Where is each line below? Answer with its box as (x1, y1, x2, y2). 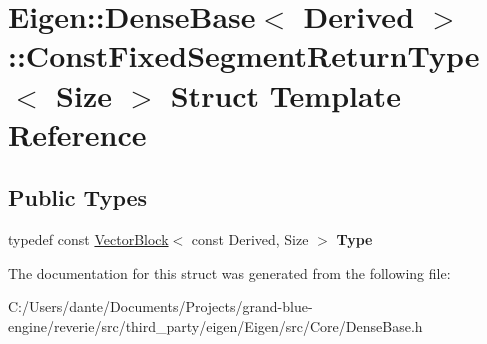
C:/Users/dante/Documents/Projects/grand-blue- (8, 296, 313, 317)
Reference (8, 113, 147, 154)
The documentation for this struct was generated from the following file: (8, 262, 451, 283)
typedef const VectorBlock (8, 229, 169, 250)
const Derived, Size (191, 229, 309, 250)
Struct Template (170, 74, 401, 115)
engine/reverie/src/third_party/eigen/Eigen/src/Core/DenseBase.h (8, 315, 423, 336)
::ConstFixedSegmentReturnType (8, 35, 480, 76)
